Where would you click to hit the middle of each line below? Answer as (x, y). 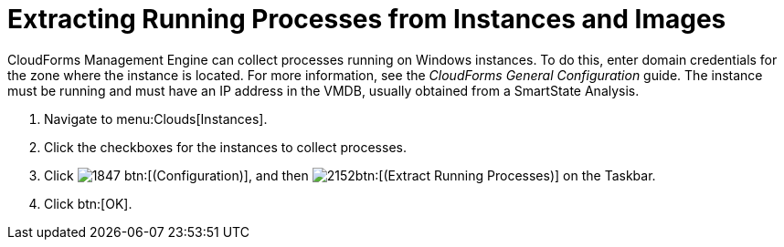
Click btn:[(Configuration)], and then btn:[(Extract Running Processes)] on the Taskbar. (350, 175)
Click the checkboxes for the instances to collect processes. (225, 147)
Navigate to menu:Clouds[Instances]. (156, 118)
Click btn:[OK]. (88, 203)
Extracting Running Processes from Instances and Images (367, 19)
